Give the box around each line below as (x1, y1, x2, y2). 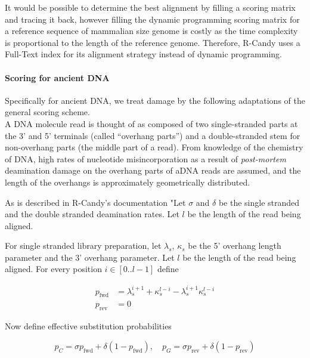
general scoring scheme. (5, 106, 90, 118)
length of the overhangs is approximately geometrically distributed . (5, 175, 250, 188)
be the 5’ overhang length (188, 239, 281, 252)
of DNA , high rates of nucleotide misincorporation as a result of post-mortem (5, 152, 286, 165)
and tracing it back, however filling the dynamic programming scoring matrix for (5, 13, 300, 25)
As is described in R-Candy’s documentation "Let (5, 196, 186, 208)
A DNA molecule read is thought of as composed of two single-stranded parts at (5, 117, 298, 129)
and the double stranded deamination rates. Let (5, 208, 179, 220)
